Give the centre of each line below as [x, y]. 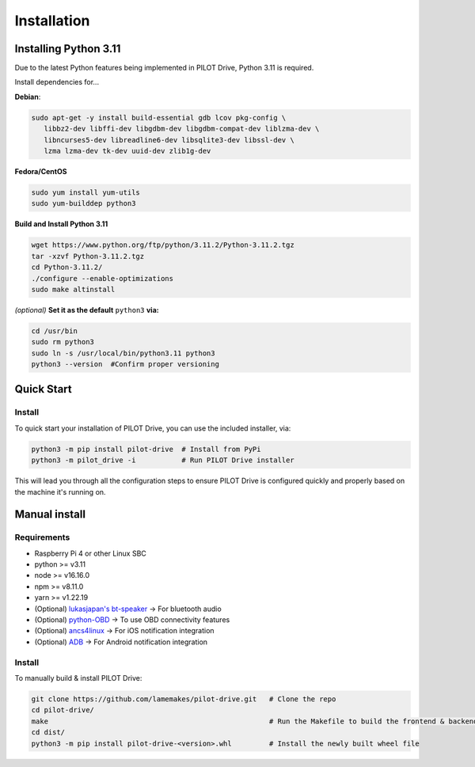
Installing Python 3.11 [68, 49]
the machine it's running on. [60, 492]
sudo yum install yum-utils [85, 192]
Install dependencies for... [57, 82]
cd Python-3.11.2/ [67, 268]
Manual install [50, 514]
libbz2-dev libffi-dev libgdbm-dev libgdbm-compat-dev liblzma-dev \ [182, 129]
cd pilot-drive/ [63, 710]
